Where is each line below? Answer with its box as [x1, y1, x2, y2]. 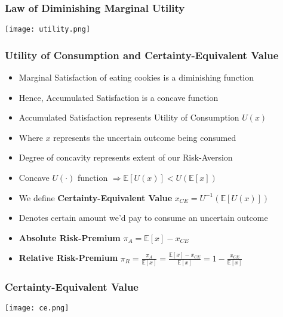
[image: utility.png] [5, 25, 91, 34]
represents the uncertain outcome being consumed [53, 131, 236, 143]
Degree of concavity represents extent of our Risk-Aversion [19, 151, 233, 164]
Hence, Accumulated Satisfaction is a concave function [19, 91, 219, 103]
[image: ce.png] [5, 304, 69, 313]
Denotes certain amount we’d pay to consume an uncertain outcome [19, 211, 268, 224]
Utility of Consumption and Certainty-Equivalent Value [5, 47, 279, 62]
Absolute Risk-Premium [19, 231, 121, 244]
